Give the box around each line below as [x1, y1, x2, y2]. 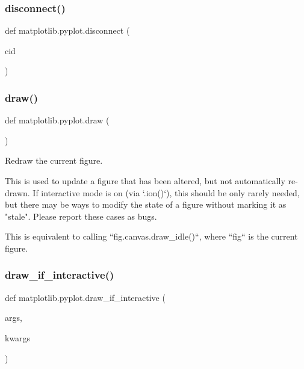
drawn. [5, 186, 30, 199]
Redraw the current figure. [5, 154, 103, 167]
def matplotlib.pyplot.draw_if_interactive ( [5, 291, 166, 303]
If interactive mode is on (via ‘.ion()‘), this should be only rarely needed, [33, 186, 300, 199]
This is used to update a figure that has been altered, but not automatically [5, 175, 285, 187]
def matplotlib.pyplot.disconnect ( [5, 24, 130, 37]
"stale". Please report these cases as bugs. [5, 209, 157, 222]
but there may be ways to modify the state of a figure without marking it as [5, 198, 287, 211]
